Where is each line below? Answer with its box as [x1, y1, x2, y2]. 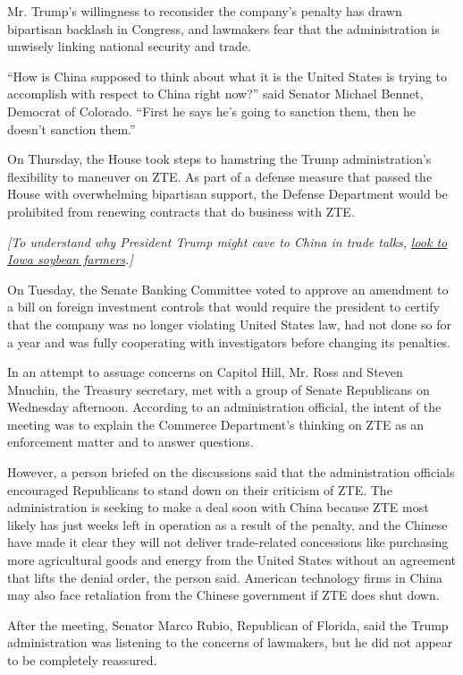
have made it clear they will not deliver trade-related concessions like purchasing [7, 533, 449, 551]
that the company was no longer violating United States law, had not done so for [7, 314, 451, 333]
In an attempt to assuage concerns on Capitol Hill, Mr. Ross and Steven [7, 363, 403, 381]
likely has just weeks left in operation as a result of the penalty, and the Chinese [7, 515, 448, 534]
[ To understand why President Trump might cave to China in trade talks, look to [7, 232, 448, 251]
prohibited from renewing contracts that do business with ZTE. [7, 201, 355, 220]
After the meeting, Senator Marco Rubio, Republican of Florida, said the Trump [7, 615, 449, 634]
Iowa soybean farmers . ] [7, 250, 133, 269]
